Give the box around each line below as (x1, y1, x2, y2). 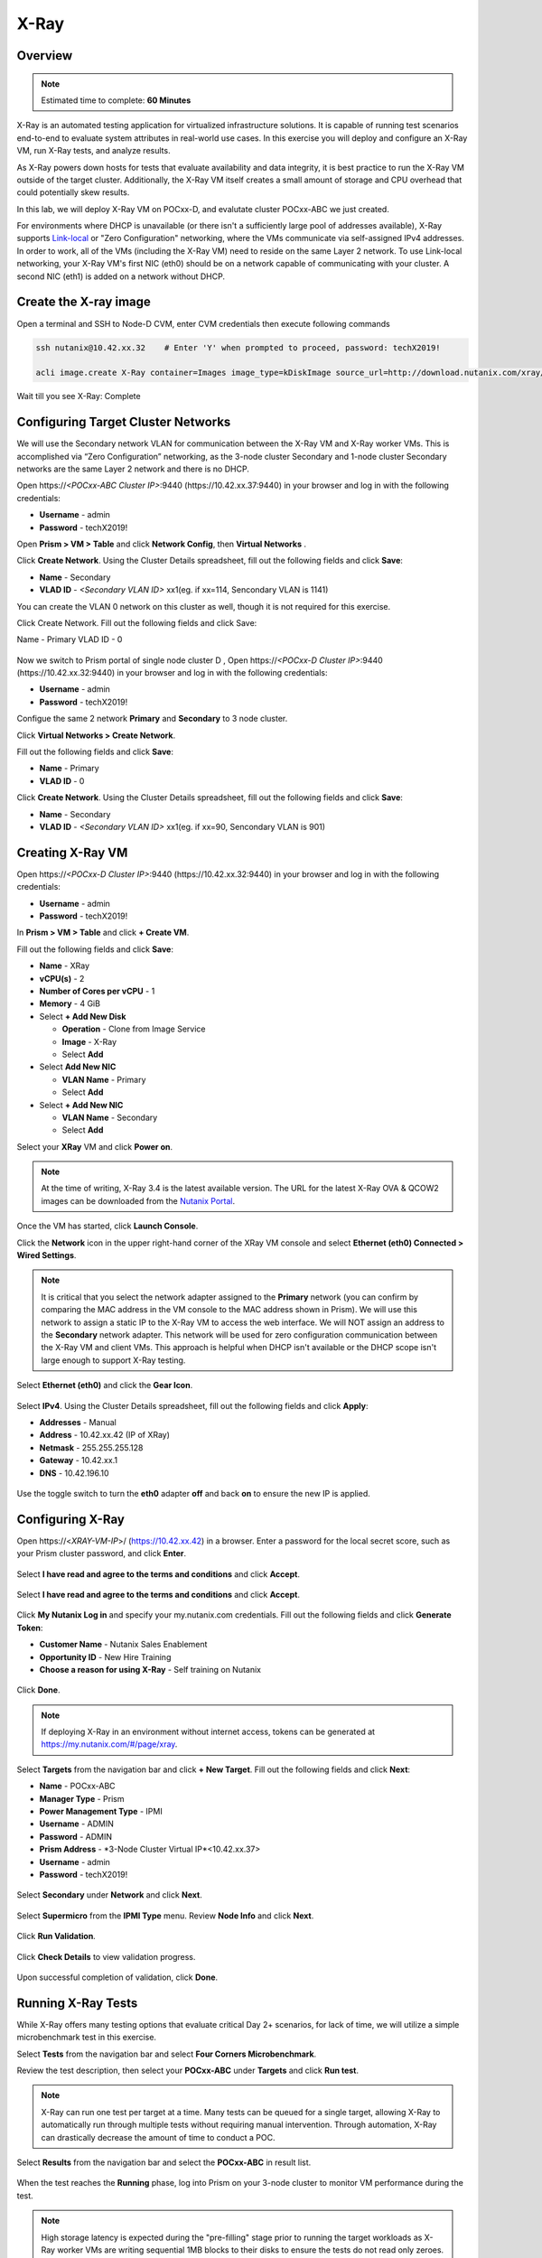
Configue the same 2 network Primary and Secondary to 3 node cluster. (16, 714, 288, 724)
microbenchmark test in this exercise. (16, 2032, 157, 2043)
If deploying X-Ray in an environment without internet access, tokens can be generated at (41, 1726, 375, 1738)
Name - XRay (39, 960, 90, 971)
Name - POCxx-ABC (39, 1780, 117, 1792)
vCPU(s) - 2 (39, 973, 85, 984)
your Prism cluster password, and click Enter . (16, 1548, 187, 1559)
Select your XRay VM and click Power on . (16, 1141, 173, 1152)
